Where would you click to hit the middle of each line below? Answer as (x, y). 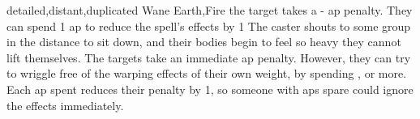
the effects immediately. (65, 105)
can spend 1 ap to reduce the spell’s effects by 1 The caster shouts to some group (209, 25)
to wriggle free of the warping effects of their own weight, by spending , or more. (207, 73)
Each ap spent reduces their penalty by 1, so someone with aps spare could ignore (210, 89)
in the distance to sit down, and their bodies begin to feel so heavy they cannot (204, 42)
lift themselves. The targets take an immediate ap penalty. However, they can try (209, 57)
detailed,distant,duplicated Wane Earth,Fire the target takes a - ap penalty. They (210, 10)
